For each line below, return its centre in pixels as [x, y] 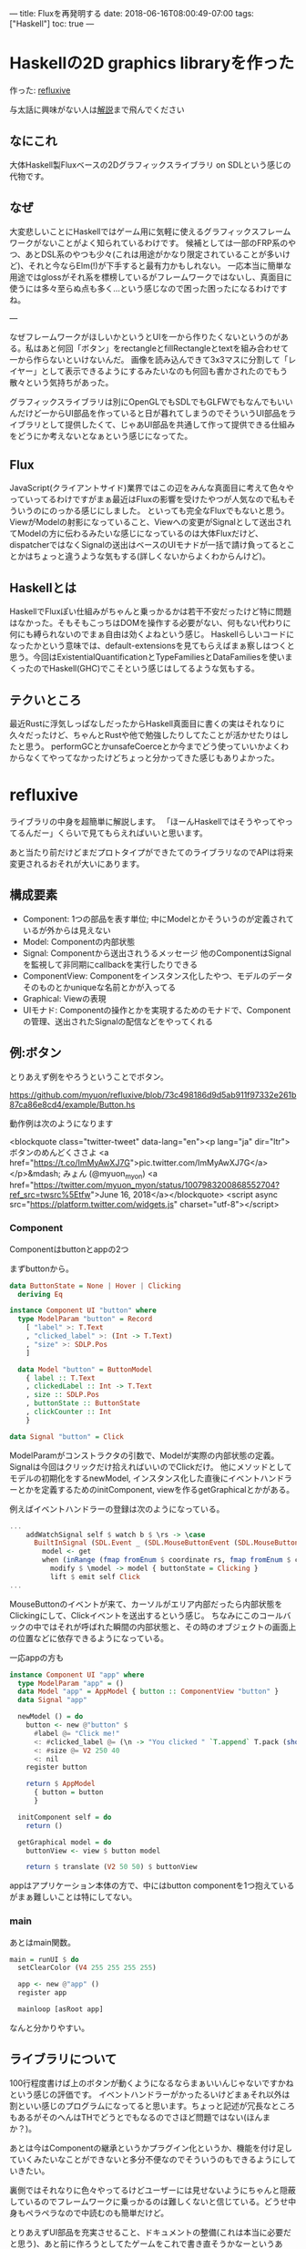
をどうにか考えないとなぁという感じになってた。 [101, 436]
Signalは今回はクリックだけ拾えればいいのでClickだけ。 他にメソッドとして [151, 1466]
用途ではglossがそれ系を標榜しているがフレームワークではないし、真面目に [151, 277]
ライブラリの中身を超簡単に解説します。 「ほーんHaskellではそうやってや [147, 821]
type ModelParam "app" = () [71, 1683]
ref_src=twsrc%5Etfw [50, 1195]
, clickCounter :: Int [69, 1412]
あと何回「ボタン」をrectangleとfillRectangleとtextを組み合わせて [165, 348]
